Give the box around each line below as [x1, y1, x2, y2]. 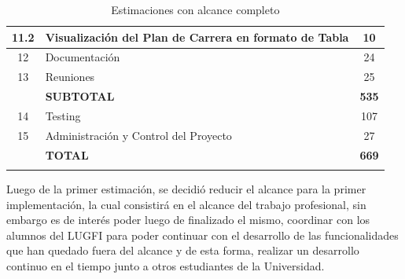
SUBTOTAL [45, 88, 115, 105]
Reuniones [45, 68, 95, 85]
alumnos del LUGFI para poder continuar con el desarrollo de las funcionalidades [6, 226, 399, 243]
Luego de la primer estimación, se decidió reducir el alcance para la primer [6, 181, 366, 196]
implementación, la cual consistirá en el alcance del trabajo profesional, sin [6, 196, 366, 212]
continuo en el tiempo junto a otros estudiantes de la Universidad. [6, 257, 325, 273]
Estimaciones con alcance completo [111, 2, 280, 17]
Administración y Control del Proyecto [45, 127, 232, 143]
